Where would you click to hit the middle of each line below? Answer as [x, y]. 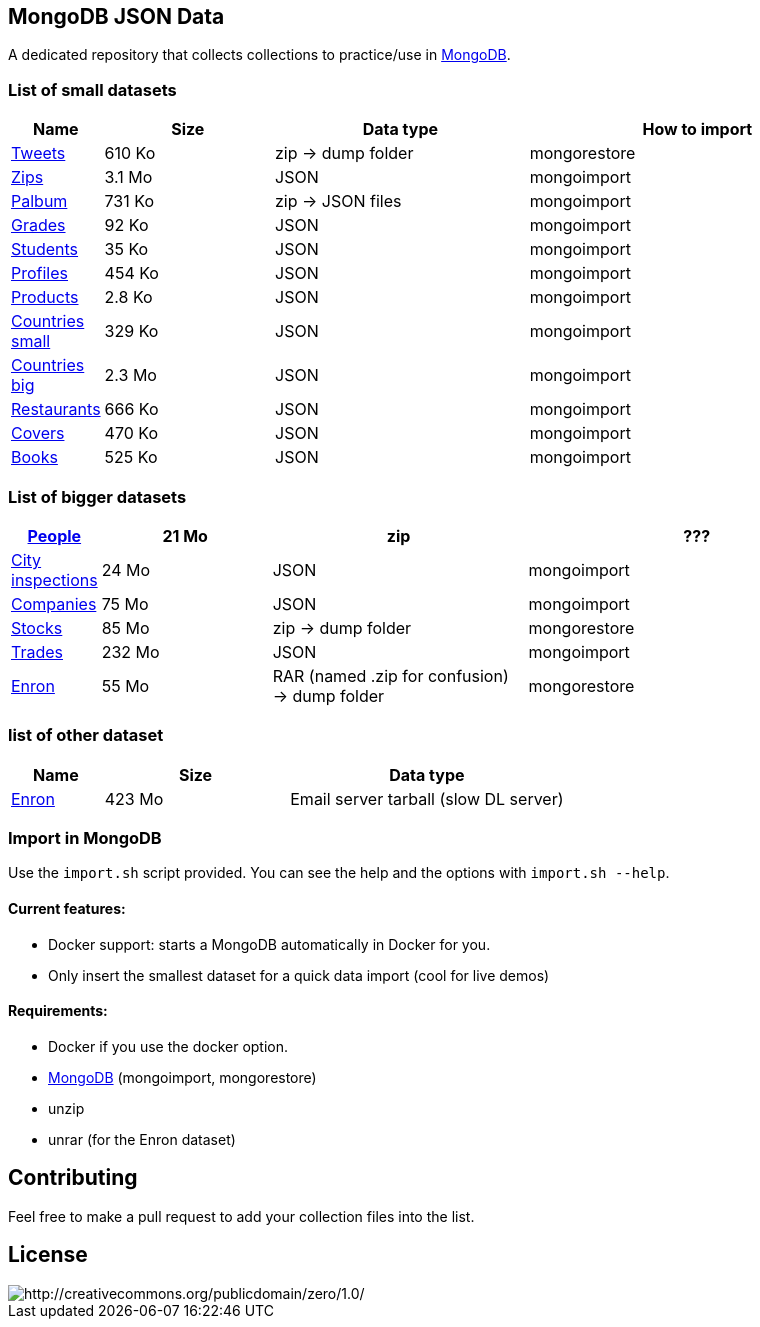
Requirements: [58, 1011]
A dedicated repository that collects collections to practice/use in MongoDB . [259, 55]
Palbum [39, 201]
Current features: [67, 909]
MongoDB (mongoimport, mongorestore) [182, 1077]
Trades [37, 651]
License [48, 1255]
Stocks [37, 627]
